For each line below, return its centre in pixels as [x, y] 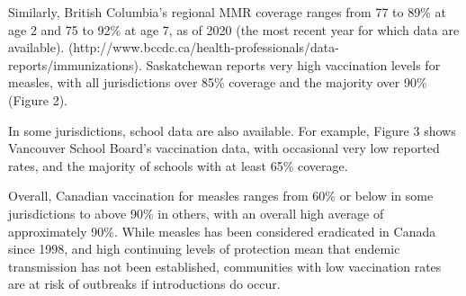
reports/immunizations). [75, 64]
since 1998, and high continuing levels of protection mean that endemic [204, 249]
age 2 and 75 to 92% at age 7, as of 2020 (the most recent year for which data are [234, 29]
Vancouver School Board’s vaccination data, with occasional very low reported [224, 148]
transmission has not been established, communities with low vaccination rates [225, 266]
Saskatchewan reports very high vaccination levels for [293, 64]
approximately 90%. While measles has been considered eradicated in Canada [222, 231]
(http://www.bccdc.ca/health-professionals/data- [203, 47]
